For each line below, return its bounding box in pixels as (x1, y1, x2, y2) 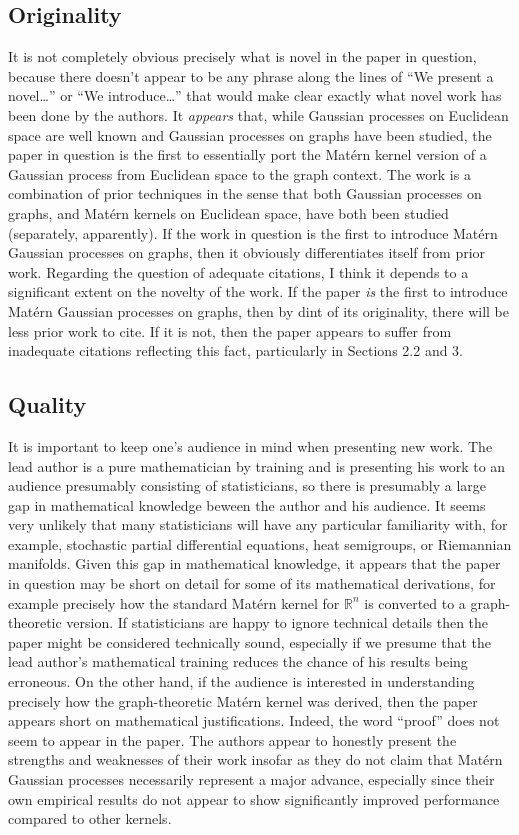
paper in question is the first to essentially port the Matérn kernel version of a (8, 144, 487, 165)
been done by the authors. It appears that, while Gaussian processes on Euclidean (8, 104, 509, 125)
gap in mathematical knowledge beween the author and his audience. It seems (8, 494, 486, 515)
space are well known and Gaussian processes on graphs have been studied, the (8, 124, 492, 145)
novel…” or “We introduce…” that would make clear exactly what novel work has (8, 85, 502, 106)
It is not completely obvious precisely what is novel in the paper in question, (8, 46, 477, 67)
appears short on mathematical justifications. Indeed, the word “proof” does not (8, 710, 500, 731)
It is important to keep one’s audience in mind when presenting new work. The (8, 435, 493, 456)
